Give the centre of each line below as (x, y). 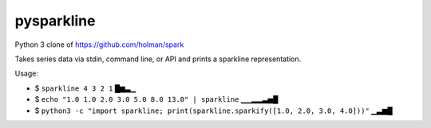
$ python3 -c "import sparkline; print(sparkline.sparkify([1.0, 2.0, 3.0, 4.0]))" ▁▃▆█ (214, 111)
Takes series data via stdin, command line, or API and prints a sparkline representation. (158, 59)
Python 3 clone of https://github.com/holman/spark (99, 45)
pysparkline (55, 21)
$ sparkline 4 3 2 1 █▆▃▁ (85, 88)
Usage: (27, 74)
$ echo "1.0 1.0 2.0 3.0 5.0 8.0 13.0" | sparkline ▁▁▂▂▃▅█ (156, 99)
